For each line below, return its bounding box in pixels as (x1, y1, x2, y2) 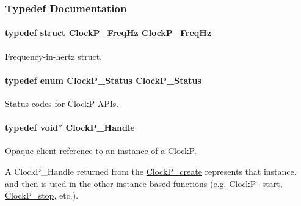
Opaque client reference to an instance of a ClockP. (5, 144, 197, 157)
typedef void (5, 121, 59, 134)
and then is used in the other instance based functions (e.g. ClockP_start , (5, 177, 283, 189)
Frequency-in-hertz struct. (5, 50, 103, 62)
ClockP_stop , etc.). (5, 189, 79, 202)
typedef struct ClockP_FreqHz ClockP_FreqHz (5, 26, 212, 39)
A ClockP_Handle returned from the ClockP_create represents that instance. (5, 165, 297, 178)
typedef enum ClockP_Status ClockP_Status (5, 73, 201, 86)
